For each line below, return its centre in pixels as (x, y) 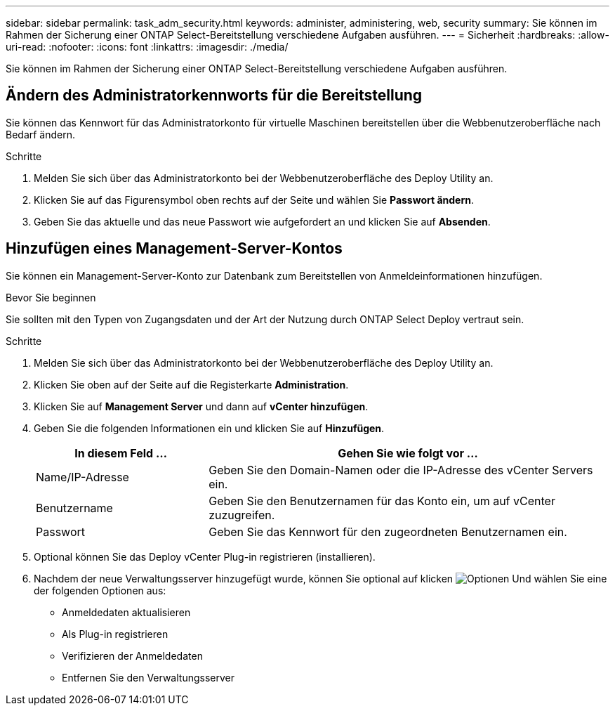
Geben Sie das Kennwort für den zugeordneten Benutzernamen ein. (388, 531)
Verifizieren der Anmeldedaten (132, 655)
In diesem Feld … (121, 453)
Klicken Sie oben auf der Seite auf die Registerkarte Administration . (191, 384)
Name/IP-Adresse (82, 477)
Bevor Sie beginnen (51, 297)
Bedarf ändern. (41, 134)
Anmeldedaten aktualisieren (126, 612)
